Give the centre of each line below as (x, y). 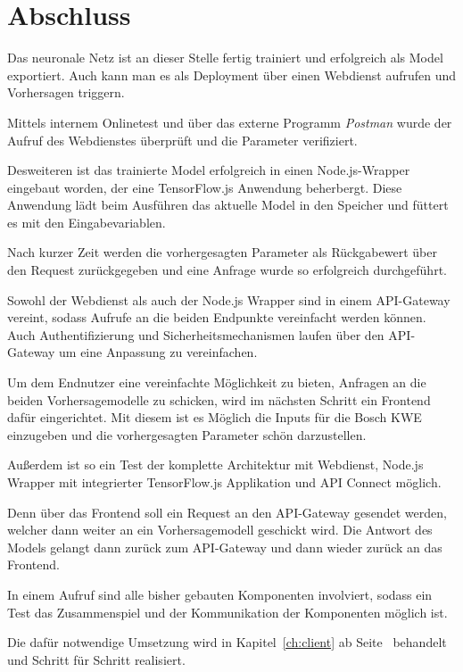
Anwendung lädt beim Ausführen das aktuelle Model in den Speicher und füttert (228, 205)
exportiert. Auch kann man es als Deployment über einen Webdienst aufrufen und (232, 75)
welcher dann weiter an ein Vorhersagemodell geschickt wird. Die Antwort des (220, 530)
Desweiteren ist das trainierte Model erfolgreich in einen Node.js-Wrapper (209, 170)
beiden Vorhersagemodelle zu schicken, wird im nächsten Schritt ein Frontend (219, 399)
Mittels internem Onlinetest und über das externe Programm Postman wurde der (230, 122)
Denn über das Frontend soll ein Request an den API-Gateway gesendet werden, (227, 512)
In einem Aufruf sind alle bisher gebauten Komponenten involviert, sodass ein (220, 594)
